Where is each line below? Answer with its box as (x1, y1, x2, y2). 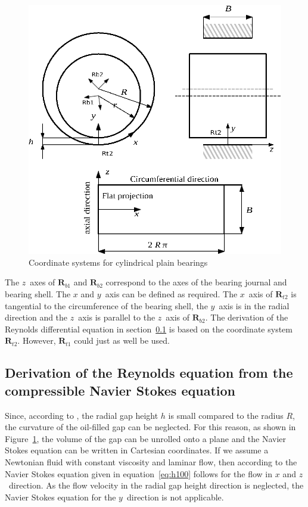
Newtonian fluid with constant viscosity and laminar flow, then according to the (5, 455, 297, 468)
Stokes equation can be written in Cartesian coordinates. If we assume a (5, 444, 269, 456)
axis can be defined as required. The (105, 287, 238, 300)
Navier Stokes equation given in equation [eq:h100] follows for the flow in (5, 467, 273, 480)
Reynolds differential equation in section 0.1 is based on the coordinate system (5, 322, 293, 335)
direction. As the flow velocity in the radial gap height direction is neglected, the (8, 479, 304, 492)
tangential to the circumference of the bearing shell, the (5, 299, 208, 312)
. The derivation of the (205, 311, 288, 324)
